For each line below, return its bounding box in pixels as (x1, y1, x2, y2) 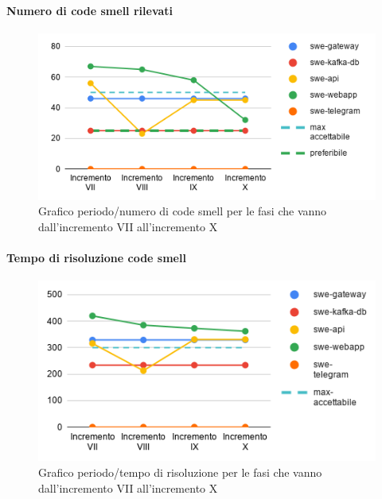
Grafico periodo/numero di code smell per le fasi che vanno (38, 203, 327, 219)
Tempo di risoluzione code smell (6, 249, 186, 266)
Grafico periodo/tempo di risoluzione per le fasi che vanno (38, 464, 322, 481)
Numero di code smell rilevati (6, 2, 173, 18)
